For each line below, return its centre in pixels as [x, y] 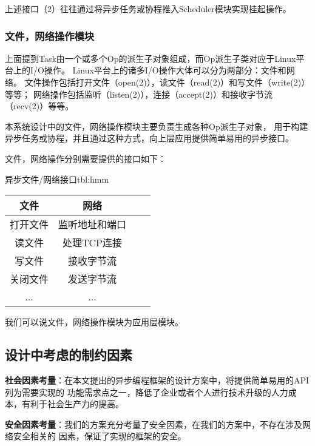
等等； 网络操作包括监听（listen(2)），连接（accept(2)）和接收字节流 [139, 94]
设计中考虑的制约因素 [69, 355]
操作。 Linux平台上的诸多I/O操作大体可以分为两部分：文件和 [165, 70]
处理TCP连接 [93, 243]
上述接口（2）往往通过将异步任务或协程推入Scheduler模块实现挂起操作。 [148, 8]
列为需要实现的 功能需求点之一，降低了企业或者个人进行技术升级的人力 [147, 392]
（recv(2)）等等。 [39, 106]
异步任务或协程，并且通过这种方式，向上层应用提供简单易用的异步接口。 [149, 138]
